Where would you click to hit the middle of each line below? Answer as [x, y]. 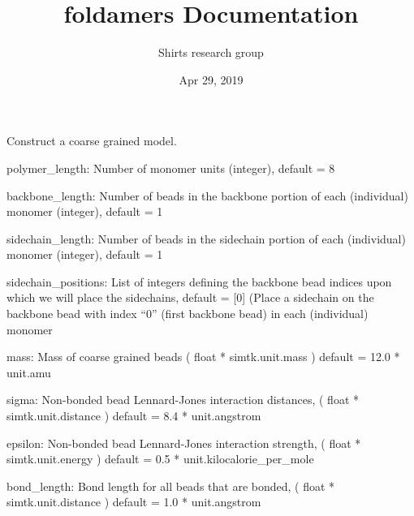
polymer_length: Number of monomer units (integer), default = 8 [171, 168]
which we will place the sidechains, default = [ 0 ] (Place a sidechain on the [190, 297]
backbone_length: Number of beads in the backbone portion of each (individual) [207, 195]
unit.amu [29, 372]
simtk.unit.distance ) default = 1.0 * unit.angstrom [134, 502]
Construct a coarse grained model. [92, 141]
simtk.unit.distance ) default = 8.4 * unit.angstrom [134, 416]
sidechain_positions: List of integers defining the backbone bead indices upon [199, 281]
